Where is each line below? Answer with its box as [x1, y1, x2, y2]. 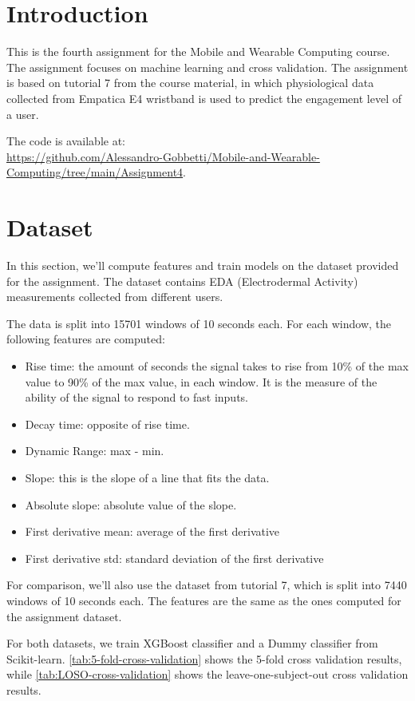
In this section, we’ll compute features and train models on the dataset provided [6, 257, 399, 273]
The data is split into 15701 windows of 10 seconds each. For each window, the [6, 315, 392, 331]
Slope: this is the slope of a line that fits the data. [25, 469, 270, 485]
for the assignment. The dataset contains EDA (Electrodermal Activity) [6, 272, 358, 289]
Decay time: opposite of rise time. [25, 415, 190, 432]
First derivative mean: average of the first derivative [25, 523, 280, 540]
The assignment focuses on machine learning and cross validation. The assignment [6, 58, 409, 75]
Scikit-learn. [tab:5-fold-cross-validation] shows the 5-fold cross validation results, [6, 650, 402, 667]
